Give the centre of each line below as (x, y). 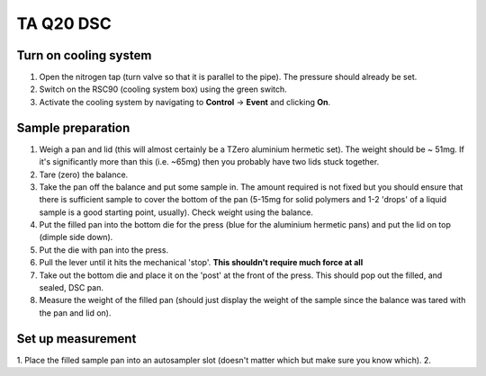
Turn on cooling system (84, 55)
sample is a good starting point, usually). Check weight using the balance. (176, 212)
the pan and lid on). (75, 313)
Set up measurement (76, 339)
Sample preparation (73, 127)
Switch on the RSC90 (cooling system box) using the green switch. (163, 89)
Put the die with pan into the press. (104, 250)
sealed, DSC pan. (71, 288)
